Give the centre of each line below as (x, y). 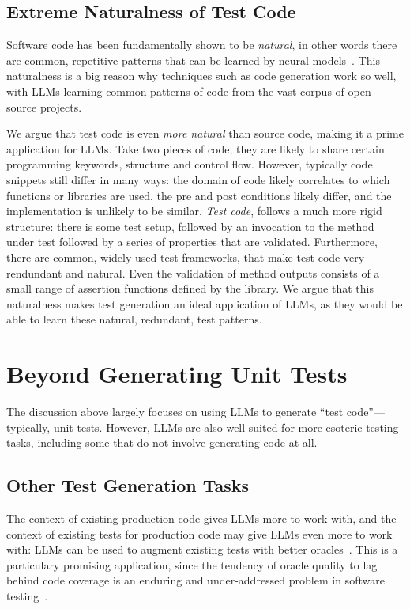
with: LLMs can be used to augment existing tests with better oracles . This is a (202, 549)
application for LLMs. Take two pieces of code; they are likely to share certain (196, 148)
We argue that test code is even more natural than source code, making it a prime (205, 133)
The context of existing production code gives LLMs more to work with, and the (201, 518)
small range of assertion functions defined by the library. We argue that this (190, 288)
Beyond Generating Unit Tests (177, 374)
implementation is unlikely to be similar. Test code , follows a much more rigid (194, 211)
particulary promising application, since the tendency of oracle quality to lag (192, 564)
